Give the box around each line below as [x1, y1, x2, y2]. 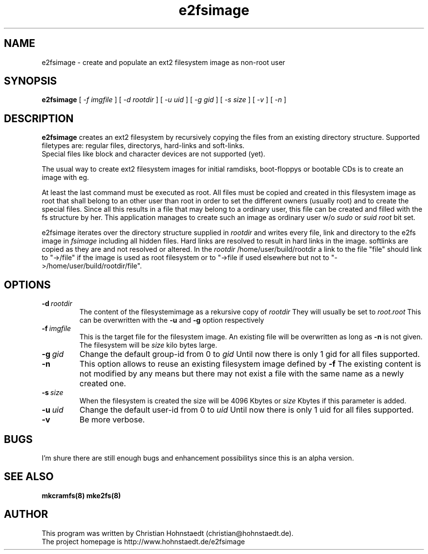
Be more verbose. [79, 415, 145, 425]
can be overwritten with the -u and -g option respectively [79, 316, 264, 325]
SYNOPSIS [4, 75, 57, 88]
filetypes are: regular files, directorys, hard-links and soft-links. [42, 141, 245, 150]
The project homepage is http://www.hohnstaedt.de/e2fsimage [42, 537, 245, 546]
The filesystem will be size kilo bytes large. [79, 341, 217, 350]
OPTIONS [4, 278, 51, 291]
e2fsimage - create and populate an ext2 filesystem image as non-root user [42, 58, 285, 66]
